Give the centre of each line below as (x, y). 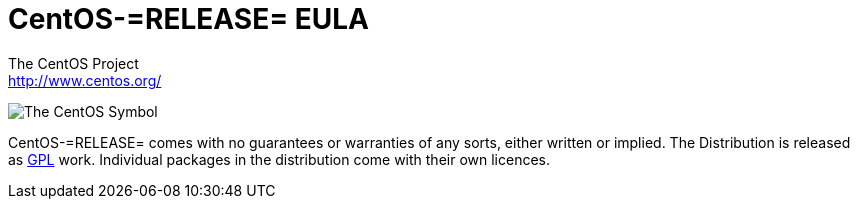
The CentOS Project (73, 63)
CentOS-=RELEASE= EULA (189, 19)
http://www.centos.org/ (85, 80)
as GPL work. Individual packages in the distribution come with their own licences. (279, 159)
